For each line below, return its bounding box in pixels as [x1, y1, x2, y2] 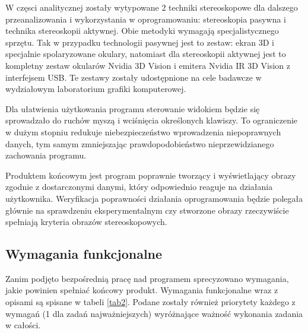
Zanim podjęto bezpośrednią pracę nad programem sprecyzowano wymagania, [5, 272, 289, 284]
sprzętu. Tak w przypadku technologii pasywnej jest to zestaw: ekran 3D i [5, 36, 274, 48]
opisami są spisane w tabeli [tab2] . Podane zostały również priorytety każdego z [5, 296, 296, 308]
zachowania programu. [5, 149, 87, 161]
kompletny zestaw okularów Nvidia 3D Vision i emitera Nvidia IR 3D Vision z [5, 59, 290, 71]
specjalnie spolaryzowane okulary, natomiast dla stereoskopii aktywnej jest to [5, 47, 286, 60]
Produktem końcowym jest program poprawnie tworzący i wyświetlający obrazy [5, 169, 296, 181]
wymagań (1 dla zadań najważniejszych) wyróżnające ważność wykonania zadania [5, 307, 303, 319]
